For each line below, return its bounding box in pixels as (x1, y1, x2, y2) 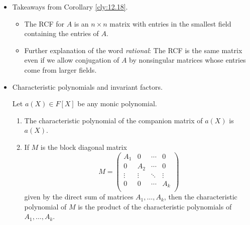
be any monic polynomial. (77, 98, 157, 109)
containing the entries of (24, 28, 99, 39)
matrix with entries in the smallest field (109, 18, 231, 29)
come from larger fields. (24, 64, 97, 75)
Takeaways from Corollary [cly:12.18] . (12, 2, 128, 12)
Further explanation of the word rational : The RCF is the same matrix (24, 45, 242, 55)
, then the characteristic (164, 191, 237, 202)
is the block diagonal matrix (40, 141, 127, 152)
